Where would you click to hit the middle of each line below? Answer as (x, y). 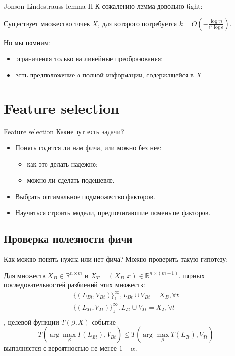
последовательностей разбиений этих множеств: (75, 285)
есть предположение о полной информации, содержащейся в (104, 74)
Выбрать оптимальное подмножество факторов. (85, 196)
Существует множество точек (47, 23)
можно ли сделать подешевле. (71, 180)
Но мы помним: (27, 42)
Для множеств (25, 275)
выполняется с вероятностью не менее (61, 348)
